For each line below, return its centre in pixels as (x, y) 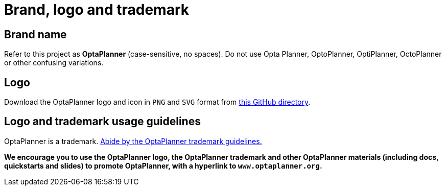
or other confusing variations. (54, 63)
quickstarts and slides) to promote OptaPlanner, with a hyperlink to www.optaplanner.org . (163, 165)
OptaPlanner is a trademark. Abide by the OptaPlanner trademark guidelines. (133, 141)
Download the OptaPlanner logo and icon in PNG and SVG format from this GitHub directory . (157, 102)
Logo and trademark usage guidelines (102, 122)
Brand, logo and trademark (97, 10)
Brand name (36, 34)
